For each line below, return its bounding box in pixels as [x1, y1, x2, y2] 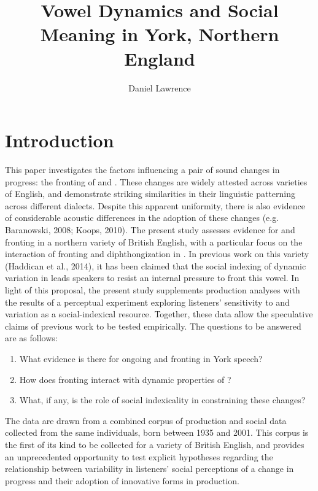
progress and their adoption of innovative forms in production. [5, 474, 239, 487]
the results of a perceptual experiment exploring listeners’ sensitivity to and [5, 295, 290, 308]
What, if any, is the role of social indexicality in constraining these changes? [19, 393, 306, 406]
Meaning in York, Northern [40, 21, 279, 47]
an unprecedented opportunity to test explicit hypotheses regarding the [5, 450, 273, 463]
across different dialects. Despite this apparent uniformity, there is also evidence [5, 199, 305, 212]
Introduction [5, 128, 114, 153]
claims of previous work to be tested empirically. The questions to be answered [5, 319, 301, 332]
